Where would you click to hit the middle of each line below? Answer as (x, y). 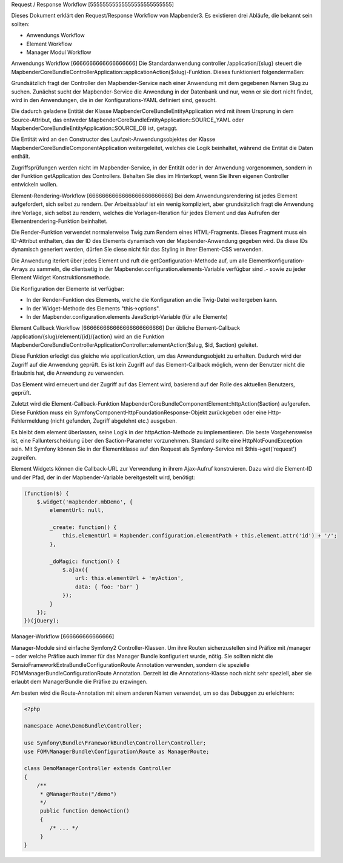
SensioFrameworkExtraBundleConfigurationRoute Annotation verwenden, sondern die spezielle (130, 664)
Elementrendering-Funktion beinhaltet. (59, 221)
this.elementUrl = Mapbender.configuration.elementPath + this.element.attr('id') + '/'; (200, 536)
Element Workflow (49, 44)
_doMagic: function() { (85, 561)
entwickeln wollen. (35, 185)
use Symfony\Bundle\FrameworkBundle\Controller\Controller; (115, 743)
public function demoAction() (85, 811)
